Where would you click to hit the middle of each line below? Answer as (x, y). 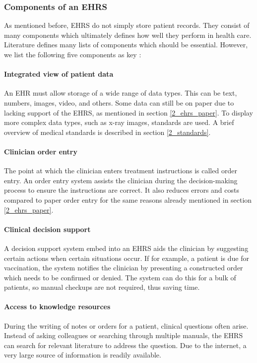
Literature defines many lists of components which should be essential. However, (126, 45)
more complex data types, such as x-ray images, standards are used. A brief (119, 122)
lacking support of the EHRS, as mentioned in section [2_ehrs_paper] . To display (128, 112)
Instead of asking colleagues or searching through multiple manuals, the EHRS (124, 335)
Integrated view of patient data (59, 74)
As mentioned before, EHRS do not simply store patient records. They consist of (127, 25)
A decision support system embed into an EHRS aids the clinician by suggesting (126, 248)
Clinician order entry (41, 151)
